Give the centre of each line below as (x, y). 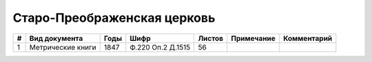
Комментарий (308, 38)
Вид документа (56, 38)
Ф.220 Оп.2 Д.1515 (160, 47)
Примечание (253, 38)
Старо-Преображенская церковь (114, 18)
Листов (211, 38)
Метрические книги (63, 47)
